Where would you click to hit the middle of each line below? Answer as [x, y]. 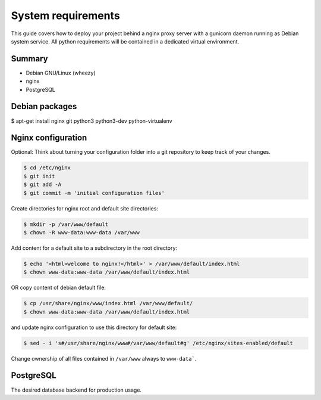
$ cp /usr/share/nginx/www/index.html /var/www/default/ [108, 303]
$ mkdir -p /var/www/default [66, 224]
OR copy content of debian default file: [59, 288]
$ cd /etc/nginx [47, 168]
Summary [29, 59]
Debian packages [44, 106]
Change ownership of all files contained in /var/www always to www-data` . [104, 358]
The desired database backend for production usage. [76, 390]
